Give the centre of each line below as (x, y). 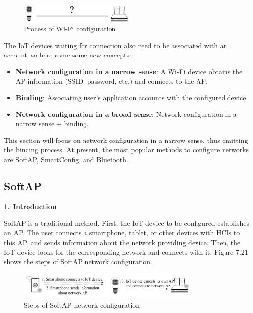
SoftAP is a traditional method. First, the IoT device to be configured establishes (127, 223)
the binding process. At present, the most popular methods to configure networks (126, 150)
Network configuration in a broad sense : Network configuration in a (126, 114)
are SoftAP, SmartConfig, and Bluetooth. (66, 159)
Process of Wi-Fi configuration (70, 29)
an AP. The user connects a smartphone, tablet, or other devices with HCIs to (122, 232)
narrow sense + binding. (52, 124)
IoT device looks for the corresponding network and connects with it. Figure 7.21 (126, 252)
